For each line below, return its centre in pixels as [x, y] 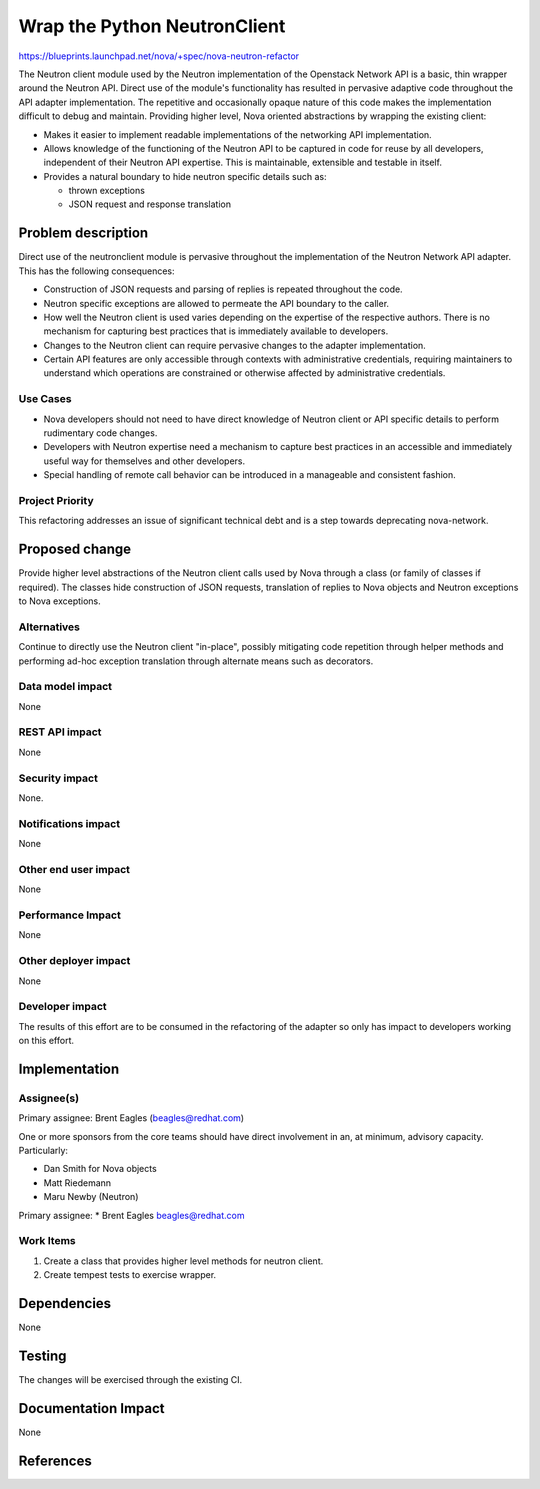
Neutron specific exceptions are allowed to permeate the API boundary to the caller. [216, 303]
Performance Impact [70, 915]
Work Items [47, 1241]
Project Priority [56, 500]
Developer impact [62, 1007]
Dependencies [65, 1303]
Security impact [58, 778]
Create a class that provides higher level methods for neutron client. [183, 1261]
